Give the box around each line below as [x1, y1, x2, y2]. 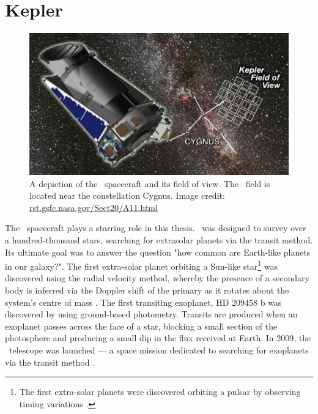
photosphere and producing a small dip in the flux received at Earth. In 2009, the [5, 331, 311, 344]
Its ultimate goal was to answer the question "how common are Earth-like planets [5, 245, 311, 258]
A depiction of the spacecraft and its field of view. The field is [29, 177, 270, 190]
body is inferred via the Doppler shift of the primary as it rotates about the [5, 284, 289, 296]
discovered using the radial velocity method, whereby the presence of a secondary [5, 272, 309, 284]
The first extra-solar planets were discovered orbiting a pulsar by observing [19, 385, 301, 398]
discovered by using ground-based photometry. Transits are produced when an [5, 308, 298, 320]
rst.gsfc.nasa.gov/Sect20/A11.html [29, 201, 158, 213]
